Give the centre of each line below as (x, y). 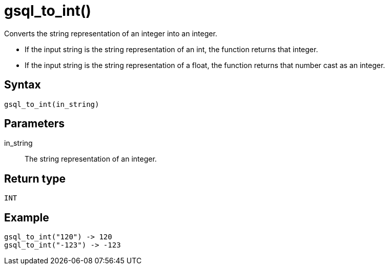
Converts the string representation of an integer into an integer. (111, 33)
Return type (35, 178)
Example (27, 217)
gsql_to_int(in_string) (52, 104)
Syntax (23, 85)
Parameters (34, 124)
